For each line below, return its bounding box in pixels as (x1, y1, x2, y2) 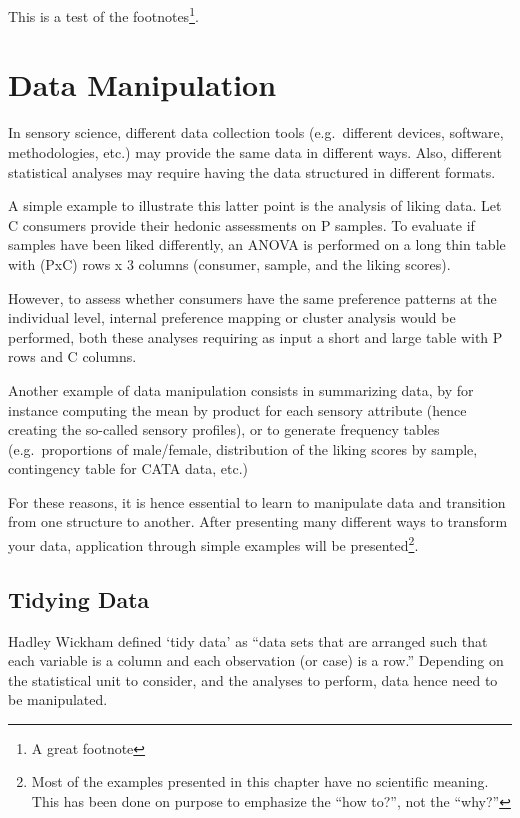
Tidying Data (8, 583, 150, 614)
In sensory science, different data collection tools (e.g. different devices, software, (8, 122, 504, 143)
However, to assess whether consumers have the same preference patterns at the (8, 287, 497, 308)
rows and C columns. (8, 346, 137, 367)
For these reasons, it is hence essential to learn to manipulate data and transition (8, 491, 506, 512)
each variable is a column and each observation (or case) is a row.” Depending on (8, 650, 504, 671)
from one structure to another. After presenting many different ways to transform (8, 511, 508, 532)
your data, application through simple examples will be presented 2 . (8, 532, 419, 555)
